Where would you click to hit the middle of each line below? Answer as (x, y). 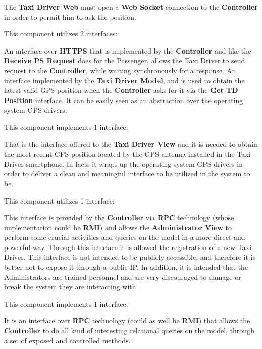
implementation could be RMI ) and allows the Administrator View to (118, 227)
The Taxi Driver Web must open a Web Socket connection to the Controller (131, 7)
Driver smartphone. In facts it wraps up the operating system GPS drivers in (123, 163)
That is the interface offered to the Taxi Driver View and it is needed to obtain (131, 144)
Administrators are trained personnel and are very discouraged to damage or (123, 277)
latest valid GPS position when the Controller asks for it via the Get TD (121, 90)
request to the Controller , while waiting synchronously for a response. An (120, 70)
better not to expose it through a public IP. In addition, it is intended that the (126, 267)
